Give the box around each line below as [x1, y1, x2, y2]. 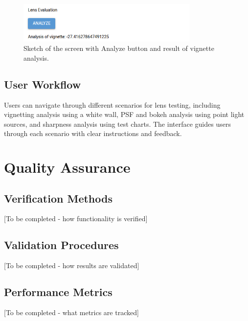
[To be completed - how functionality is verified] [4, 213, 148, 224]
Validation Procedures [4, 237, 119, 252]
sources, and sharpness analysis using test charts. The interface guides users [4, 118, 231, 129]
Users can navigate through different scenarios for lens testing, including [4, 99, 221, 110]
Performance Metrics [4, 284, 113, 299]
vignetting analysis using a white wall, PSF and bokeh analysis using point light [4, 109, 245, 119]
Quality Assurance [4, 157, 131, 177]
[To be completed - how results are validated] [4, 260, 139, 271]
